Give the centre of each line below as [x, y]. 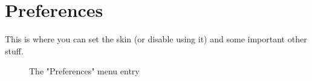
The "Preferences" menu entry [84, 71]
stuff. [14, 50]
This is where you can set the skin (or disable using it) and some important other [156, 39]
